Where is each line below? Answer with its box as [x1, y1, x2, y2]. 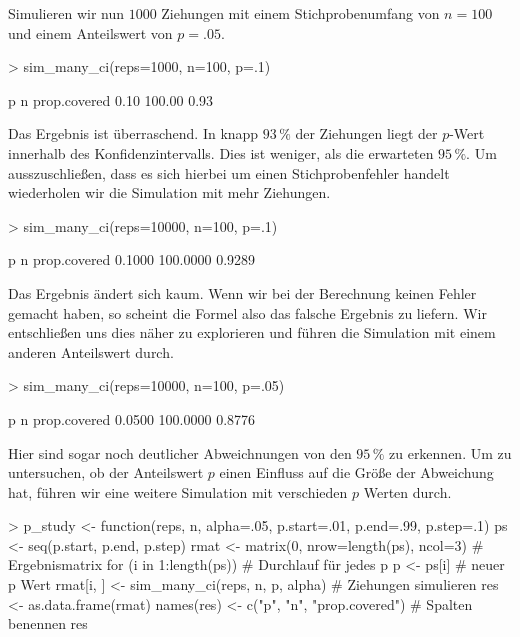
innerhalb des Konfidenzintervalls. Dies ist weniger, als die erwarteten [8, 142, 434, 163]
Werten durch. [363, 481, 452, 502]
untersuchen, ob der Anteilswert [8, 462, 204, 483]
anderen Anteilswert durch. [8, 341, 174, 362]
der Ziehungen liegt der [295, 123, 438, 144]
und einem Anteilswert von [8, 22, 173, 43]
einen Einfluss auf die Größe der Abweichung [219, 462, 494, 483]
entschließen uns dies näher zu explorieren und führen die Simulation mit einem [8, 322, 496, 343]
